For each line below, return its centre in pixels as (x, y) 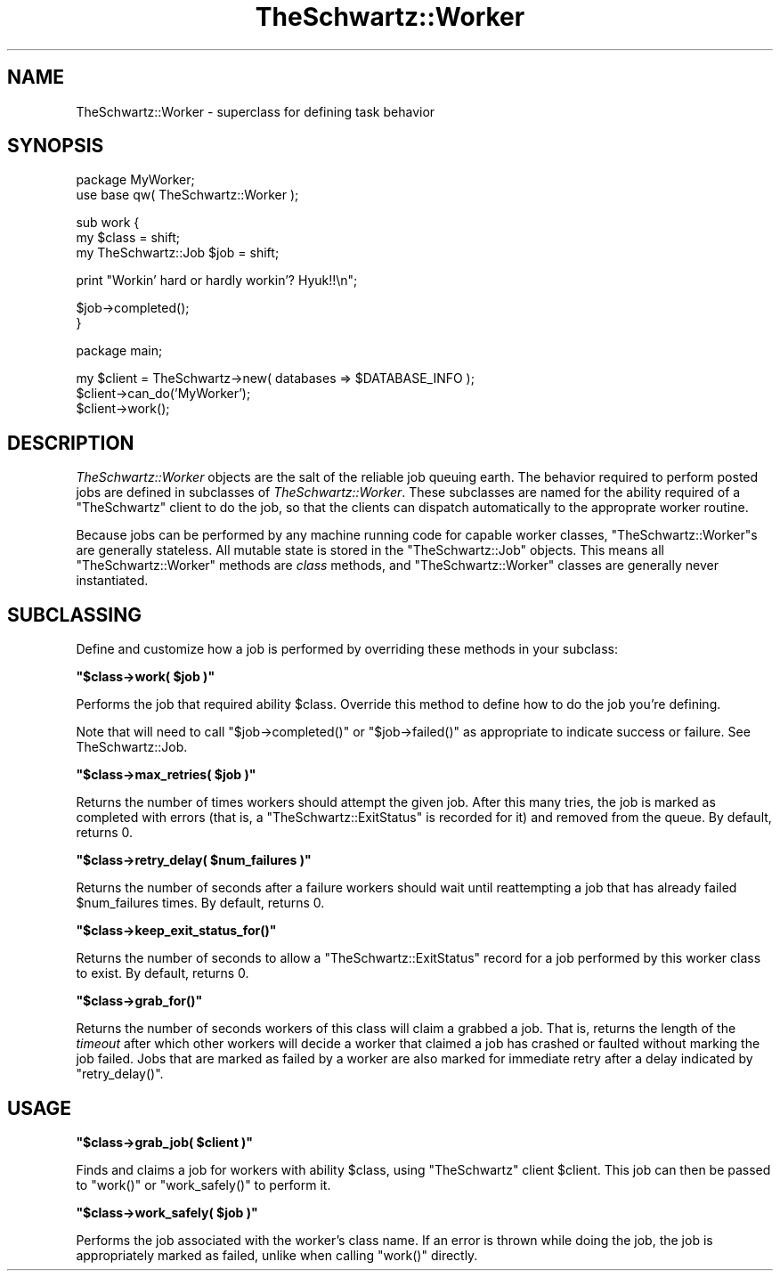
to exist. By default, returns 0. (162, 973)
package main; (119, 351)
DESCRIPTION (71, 443)
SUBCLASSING (74, 615)
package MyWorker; (135, 180)
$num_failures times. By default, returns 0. (200, 903)
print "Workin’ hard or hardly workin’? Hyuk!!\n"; (217, 281)
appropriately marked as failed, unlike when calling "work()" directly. (277, 1255)
